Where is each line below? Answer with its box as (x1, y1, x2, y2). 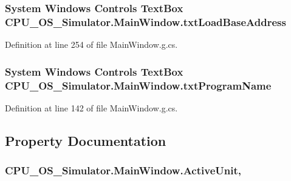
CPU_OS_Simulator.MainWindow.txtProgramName (5, 77, 272, 93)
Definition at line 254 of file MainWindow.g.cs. (5, 38, 178, 51)
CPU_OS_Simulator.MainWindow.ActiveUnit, (5, 163, 241, 178)
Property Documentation (5, 131, 166, 150)
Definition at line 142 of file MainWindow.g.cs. (5, 101, 178, 114)
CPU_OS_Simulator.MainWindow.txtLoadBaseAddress (5, 14, 286, 29)
